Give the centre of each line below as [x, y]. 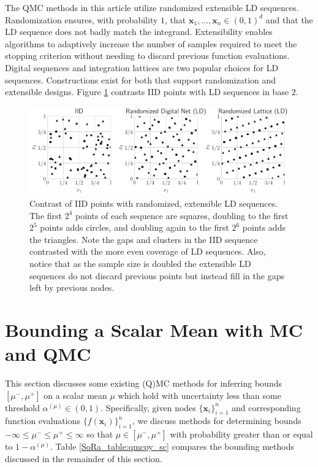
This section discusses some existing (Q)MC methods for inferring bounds [143, 383]
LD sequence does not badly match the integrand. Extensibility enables [139, 32]
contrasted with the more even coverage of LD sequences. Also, [148, 251]
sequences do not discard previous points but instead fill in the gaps [157, 275]
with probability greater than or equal [241, 434]
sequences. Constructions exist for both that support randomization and [141, 79]
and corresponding [266, 407]
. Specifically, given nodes [148, 407]
